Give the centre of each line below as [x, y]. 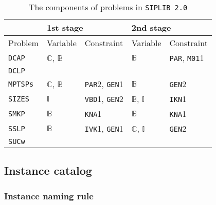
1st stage [65, 27]
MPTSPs [21, 84]
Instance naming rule [49, 196]
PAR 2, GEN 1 [104, 84]
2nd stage [151, 27]
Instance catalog [48, 170]
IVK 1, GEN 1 [104, 128]
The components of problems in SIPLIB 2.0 [108, 7]
